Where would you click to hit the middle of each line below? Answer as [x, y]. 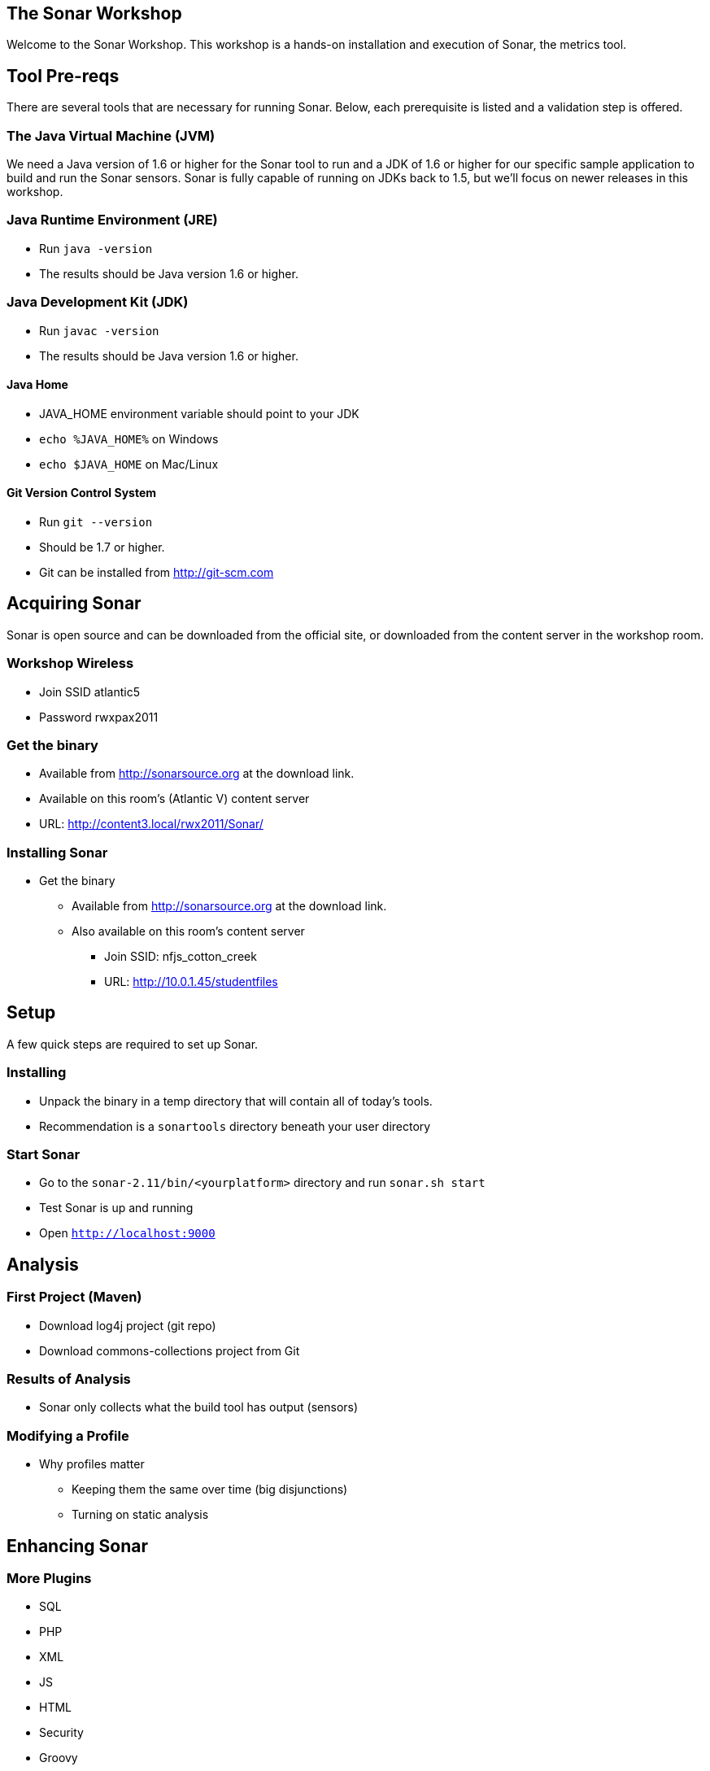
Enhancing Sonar [77, 1546]
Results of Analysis [69, 1378]
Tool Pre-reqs [63, 76]
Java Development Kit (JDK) [98, 302]
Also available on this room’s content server [188, 931]
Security [61, 1733]
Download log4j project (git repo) [128, 1325]
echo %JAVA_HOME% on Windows [129, 438]
